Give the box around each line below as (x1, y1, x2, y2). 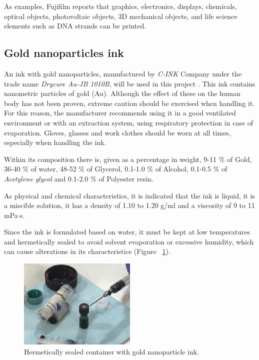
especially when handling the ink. (4, 137, 106, 147)
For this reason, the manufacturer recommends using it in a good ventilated (4, 107, 236, 118)
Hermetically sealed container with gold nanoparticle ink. (24, 346, 199, 356)
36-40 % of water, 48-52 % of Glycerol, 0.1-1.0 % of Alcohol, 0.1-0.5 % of (4, 163, 227, 174)
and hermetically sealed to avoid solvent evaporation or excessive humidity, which (4, 236, 254, 246)
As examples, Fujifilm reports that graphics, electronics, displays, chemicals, (4, 1, 237, 11)
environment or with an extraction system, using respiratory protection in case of (4, 117, 253, 127)
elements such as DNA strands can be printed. (4, 20, 146, 31)
